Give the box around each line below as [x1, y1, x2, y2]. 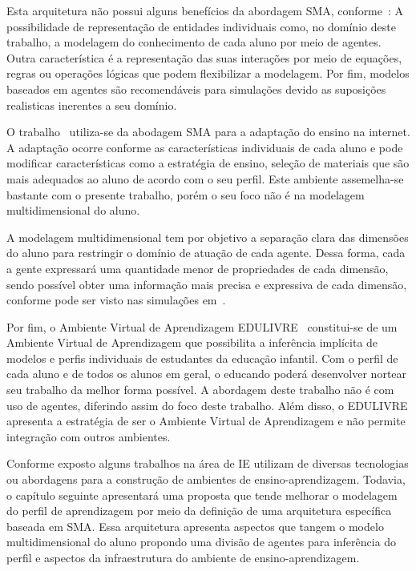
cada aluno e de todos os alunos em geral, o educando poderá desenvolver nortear [6, 365, 407, 382]
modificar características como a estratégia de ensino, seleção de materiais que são [6, 155, 410, 171]
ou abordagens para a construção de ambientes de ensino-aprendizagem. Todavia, [6, 471, 406, 488]
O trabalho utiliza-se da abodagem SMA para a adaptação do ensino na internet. [6, 123, 410, 140]
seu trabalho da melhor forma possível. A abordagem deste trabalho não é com [6, 381, 394, 398]
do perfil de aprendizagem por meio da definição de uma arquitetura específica [6, 502, 392, 519]
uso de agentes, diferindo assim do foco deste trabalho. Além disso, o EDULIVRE [6, 396, 408, 413]
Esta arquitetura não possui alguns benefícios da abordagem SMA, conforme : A [6, 2, 404, 18]
